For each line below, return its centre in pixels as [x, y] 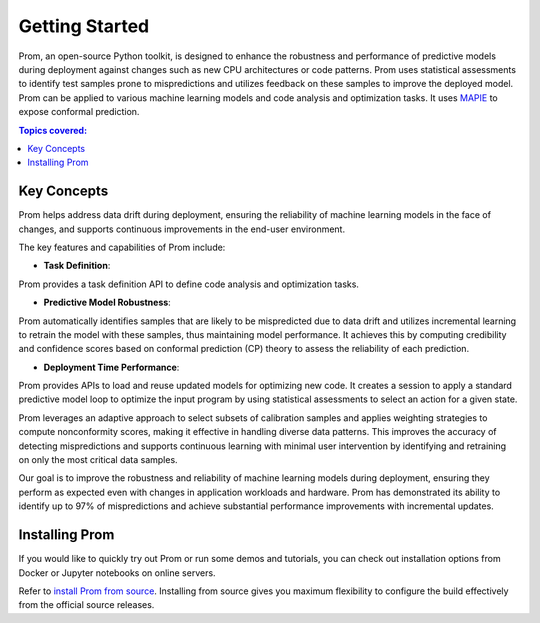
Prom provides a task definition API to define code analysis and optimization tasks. [189, 284]
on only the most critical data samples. [98, 460]
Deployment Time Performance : [111, 367]
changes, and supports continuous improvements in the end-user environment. [181, 229]
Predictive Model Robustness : [107, 302]
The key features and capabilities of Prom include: [122, 247]
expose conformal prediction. [79, 112]
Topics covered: [53, 130]
